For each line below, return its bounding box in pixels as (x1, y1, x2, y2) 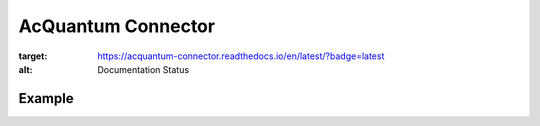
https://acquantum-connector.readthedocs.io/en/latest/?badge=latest (97, 50, 385, 62)
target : (18, 50, 48, 62)
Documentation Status (97, 63, 190, 75)
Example (18, 90, 74, 107)
